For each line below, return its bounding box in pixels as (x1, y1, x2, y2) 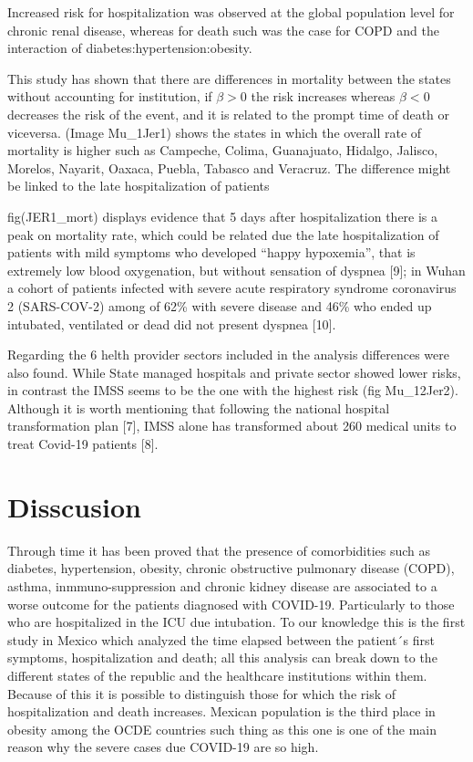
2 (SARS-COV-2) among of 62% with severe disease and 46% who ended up (7, 296, 432, 315)
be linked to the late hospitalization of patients (7, 176, 270, 195)
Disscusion (7, 487, 141, 525)
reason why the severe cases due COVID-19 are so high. (7, 737, 319, 757)
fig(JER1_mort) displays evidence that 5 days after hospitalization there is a (7, 206, 438, 225)
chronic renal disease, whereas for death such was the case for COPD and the (7, 20, 439, 39)
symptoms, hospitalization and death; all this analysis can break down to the (7, 648, 437, 667)
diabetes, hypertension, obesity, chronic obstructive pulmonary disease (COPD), (7, 558, 455, 578)
